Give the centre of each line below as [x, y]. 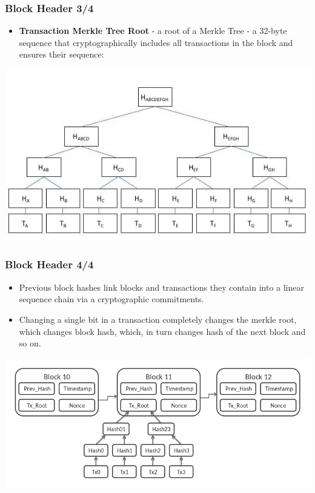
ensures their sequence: [61, 54]
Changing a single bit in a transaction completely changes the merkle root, [158, 319]
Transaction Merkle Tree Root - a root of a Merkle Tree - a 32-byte [153, 31]
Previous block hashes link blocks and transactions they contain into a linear [161, 287]
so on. [30, 343]
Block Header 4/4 [49, 264]
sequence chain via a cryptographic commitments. [111, 299]
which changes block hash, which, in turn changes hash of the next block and [162, 331]
